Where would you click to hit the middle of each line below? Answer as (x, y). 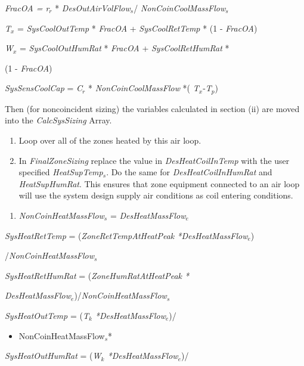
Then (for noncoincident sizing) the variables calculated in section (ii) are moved (152, 108)
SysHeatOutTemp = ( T (47, 315)
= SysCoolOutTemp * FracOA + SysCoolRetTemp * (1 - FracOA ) (137, 28)
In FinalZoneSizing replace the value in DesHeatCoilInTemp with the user (154, 160)
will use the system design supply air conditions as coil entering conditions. (156, 195)
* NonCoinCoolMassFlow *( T (143, 88)
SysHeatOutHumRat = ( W (53, 356)
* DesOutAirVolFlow (93, 8)
